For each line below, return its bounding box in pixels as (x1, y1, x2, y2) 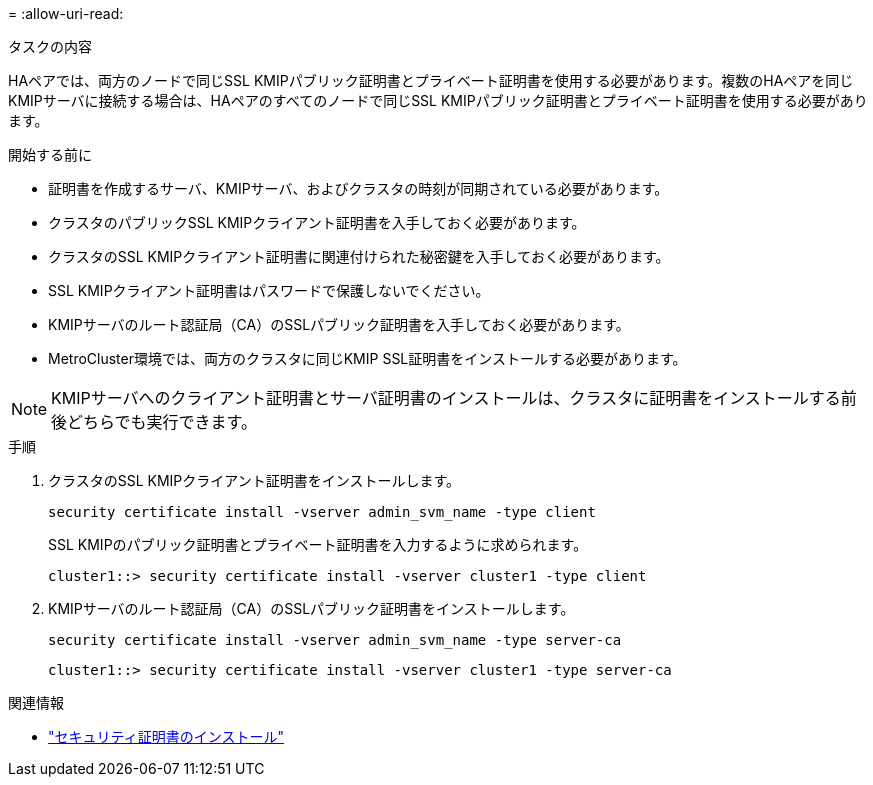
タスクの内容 (8, 38, 92, 55)
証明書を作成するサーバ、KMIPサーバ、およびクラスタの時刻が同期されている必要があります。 (48, 180, 669, 197)
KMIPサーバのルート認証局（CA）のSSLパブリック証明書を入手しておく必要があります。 (48, 316, 630, 333)
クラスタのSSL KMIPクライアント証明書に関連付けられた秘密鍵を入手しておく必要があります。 (48, 248, 670, 265)
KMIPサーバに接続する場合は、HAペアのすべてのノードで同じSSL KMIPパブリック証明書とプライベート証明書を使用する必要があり (8, 92, 868, 109)
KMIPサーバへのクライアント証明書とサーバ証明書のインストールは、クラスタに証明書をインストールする (51, 388, 841, 408)
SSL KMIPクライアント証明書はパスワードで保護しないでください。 (48, 282, 490, 299)
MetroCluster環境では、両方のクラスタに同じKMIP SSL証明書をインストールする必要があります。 (48, 350, 687, 367)
